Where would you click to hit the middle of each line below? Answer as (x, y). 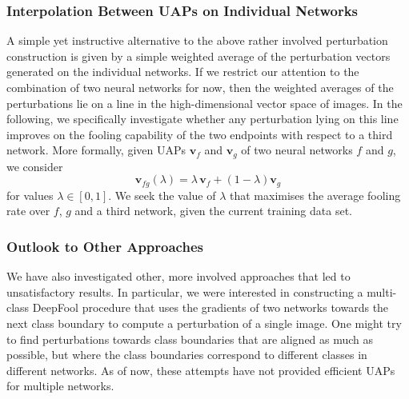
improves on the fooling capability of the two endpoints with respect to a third (200, 134)
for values (30, 195)
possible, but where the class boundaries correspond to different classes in (187, 355)
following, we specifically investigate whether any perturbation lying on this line (202, 119)
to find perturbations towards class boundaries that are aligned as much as (190, 339)
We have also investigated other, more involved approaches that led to (178, 276)
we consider (35, 166)
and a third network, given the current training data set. (213, 211)
